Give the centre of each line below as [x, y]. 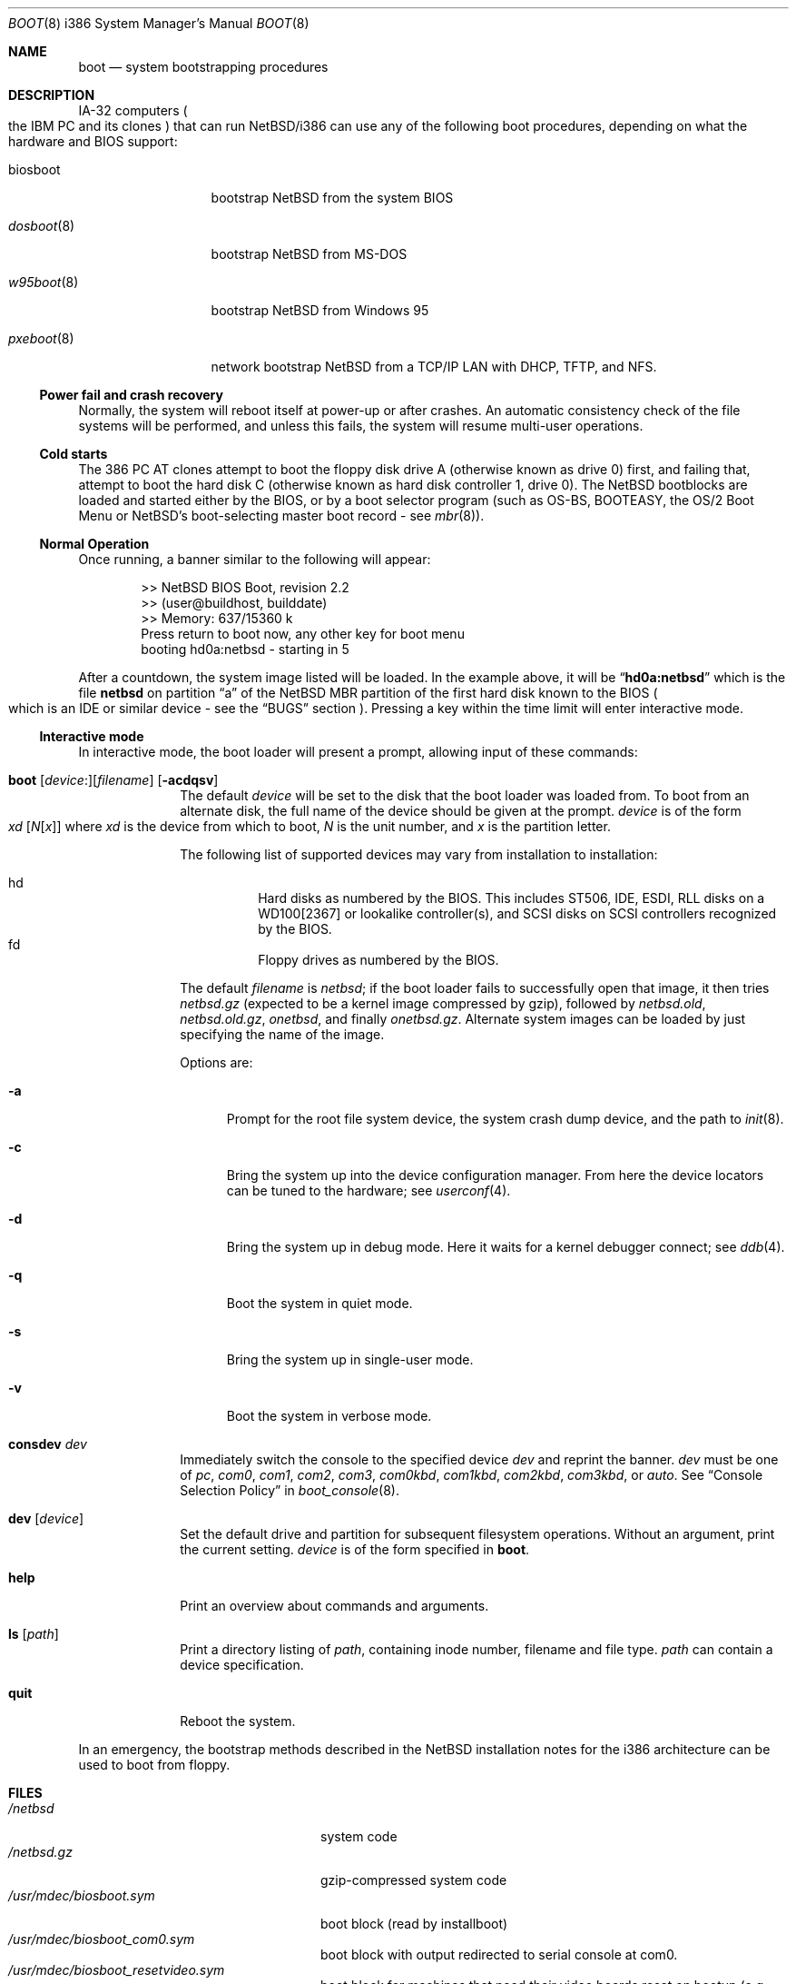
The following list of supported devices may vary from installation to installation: [419, 854]
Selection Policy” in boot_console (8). [290, 1490]
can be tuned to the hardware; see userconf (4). [369, 1190]
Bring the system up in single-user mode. [350, 1359]
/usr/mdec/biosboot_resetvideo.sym [117, 1970]
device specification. [242, 1665]
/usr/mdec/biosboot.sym [82, 1895]
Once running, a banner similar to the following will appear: [255, 559]
